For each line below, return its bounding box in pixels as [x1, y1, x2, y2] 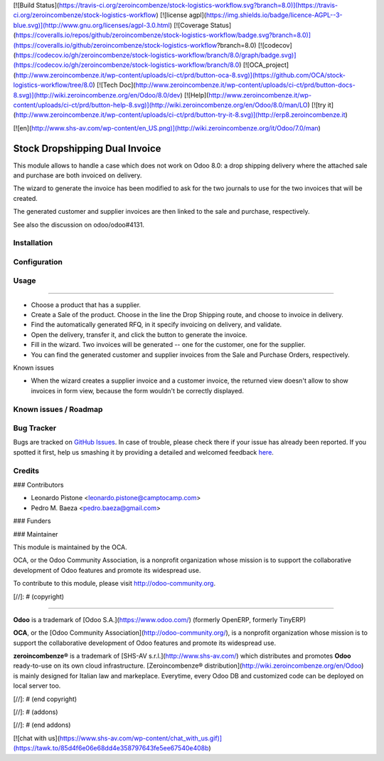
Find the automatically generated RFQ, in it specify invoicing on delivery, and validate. [31, 321, 282, 329]
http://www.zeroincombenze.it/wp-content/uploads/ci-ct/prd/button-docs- [135, 81, 356, 89]
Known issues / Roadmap [13, 404, 103, 414]
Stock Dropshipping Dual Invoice [13, 143, 161, 155]
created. [13, 194, 38, 202]
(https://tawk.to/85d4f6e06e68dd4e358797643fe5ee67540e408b [13, 744, 209, 752]
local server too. [13, 681, 61, 690]
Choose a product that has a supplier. [31, 300, 142, 309]
